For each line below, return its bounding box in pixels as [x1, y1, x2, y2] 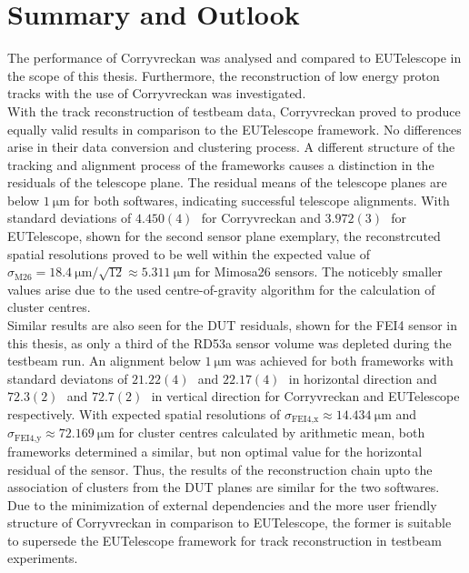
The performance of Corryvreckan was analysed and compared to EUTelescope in [7, 48, 462, 67]
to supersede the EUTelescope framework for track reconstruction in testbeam [7, 530, 442, 549]
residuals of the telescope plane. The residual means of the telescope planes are [7, 173, 447, 192]
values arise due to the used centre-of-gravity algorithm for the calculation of [7, 279, 435, 298]
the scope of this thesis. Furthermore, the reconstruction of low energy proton [7, 65, 440, 85]
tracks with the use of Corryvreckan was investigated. [7, 84, 306, 103]
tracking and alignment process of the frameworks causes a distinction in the [7, 155, 434, 174]
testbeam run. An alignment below [7, 351, 201, 370]
